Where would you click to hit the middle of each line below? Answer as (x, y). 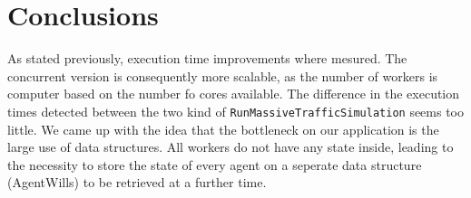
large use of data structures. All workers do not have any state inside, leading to (231, 147)
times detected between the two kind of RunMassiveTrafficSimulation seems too (236, 111)
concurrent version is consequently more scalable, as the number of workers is (223, 75)
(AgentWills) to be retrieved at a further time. (137, 182)
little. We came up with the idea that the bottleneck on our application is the (223, 129)
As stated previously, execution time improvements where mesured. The (207, 58)
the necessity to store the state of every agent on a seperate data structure (215, 164)
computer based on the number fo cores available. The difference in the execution (234, 94)
